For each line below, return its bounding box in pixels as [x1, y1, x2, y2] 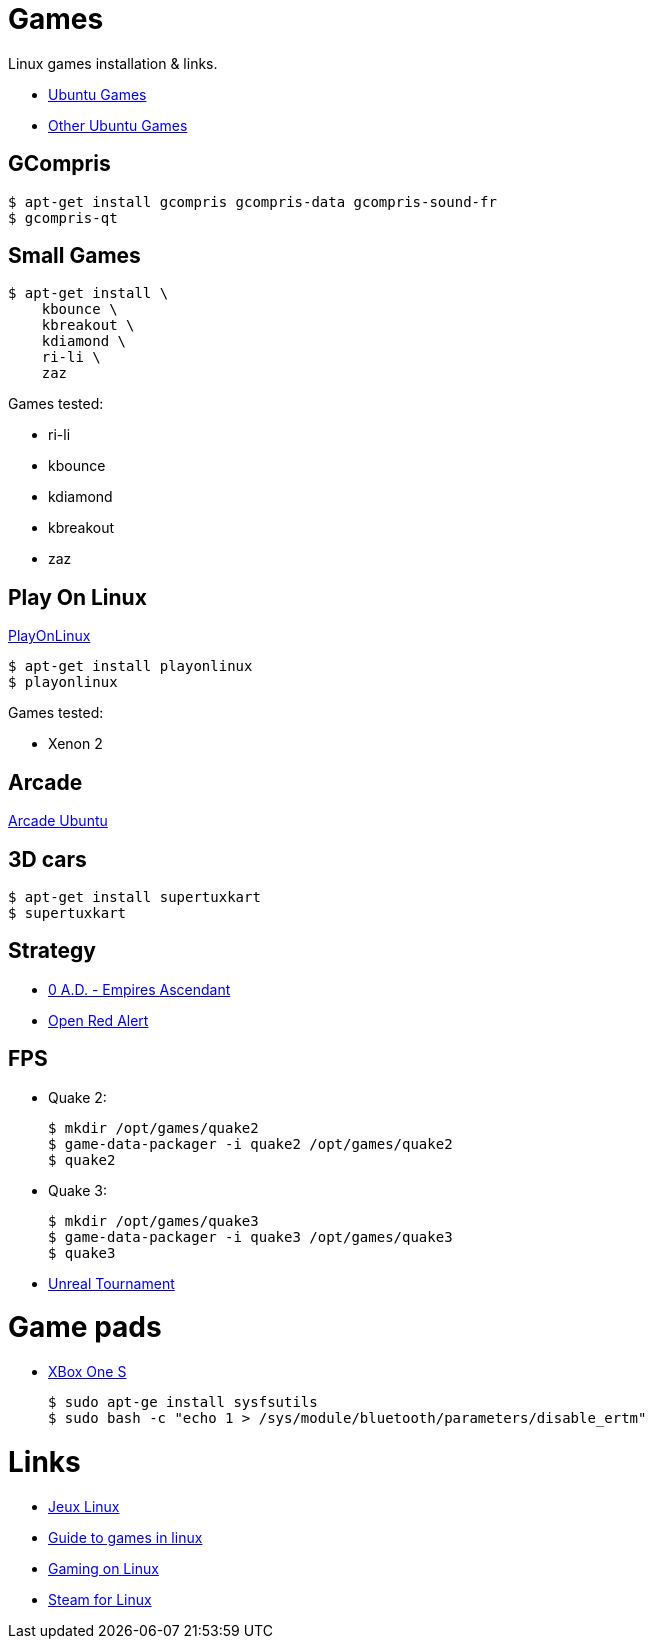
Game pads [8, 1310, 162, 1345]
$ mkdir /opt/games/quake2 [48, 1119, 259, 1136]
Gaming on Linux [48, 1559, 159, 1577]
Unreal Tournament [48, 1274, 175, 1292]
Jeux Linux [48, 1497, 120, 1515]
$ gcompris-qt [8, 209, 118, 226]
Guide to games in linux [48, 1528, 203, 1546]
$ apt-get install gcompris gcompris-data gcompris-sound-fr [8, 193, 497, 210]
